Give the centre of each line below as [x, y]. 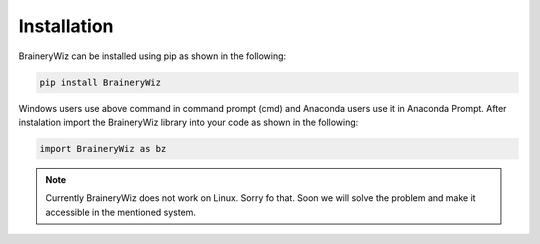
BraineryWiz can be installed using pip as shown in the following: [152, 56]
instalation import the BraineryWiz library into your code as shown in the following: [188, 122]
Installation [66, 26]
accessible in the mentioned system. [121, 212]
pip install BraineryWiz [100, 82]
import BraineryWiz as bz [103, 148]
